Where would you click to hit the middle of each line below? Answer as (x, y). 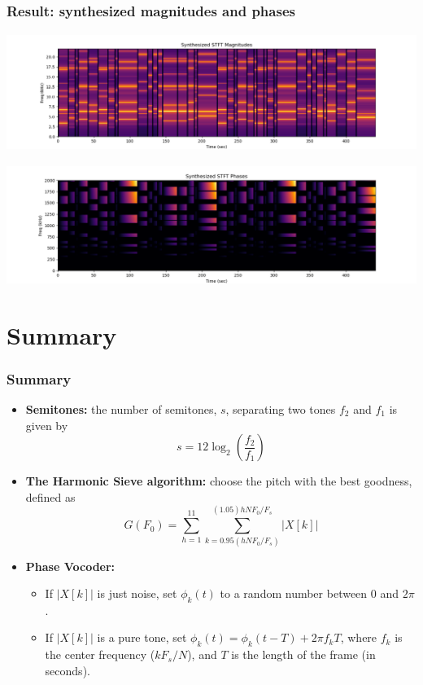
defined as (50, 496)
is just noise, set (137, 593)
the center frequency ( (100, 654)
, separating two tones (281, 409)
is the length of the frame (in (303, 654)
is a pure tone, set (142, 637)
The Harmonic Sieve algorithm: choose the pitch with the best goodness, (219, 481)
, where (359, 637)
